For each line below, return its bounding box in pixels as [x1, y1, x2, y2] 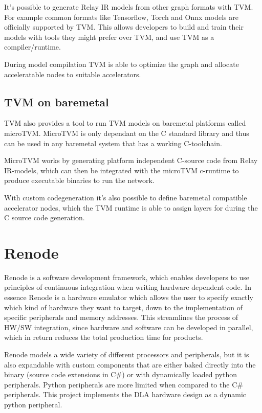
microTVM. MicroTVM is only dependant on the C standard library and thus [4, 127, 249, 138]
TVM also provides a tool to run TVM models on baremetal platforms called [4, 118, 246, 128]
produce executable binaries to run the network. [4, 175, 155, 186]
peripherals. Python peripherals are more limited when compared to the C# [4, 379, 243, 389]
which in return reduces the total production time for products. [4, 332, 203, 342]
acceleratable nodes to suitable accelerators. [4, 68, 141, 79]
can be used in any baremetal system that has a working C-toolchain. [4, 137, 222, 148]
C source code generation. [4, 212, 85, 223]
